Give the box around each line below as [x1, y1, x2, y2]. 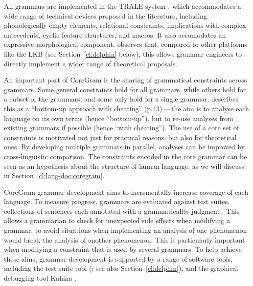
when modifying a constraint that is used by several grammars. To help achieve [4, 244, 242, 254]
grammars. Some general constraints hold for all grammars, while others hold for [4, 84, 246, 94]
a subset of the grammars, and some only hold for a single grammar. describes [4, 94, 239, 104]
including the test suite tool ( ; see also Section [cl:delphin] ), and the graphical [4, 263, 238, 273]
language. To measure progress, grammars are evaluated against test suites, [4, 196, 230, 206]
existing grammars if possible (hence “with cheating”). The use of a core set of [4, 123, 239, 133]
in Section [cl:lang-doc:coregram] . [4, 170, 105, 181]
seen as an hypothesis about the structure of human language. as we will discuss [4, 161, 245, 171]
